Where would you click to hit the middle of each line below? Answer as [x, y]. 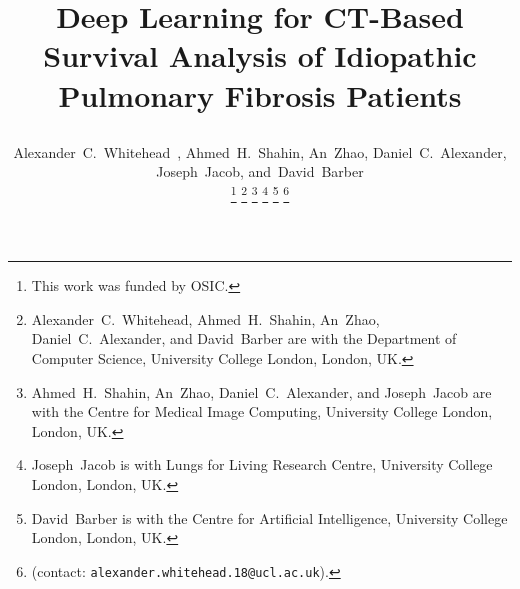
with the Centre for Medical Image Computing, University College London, [262, 411]
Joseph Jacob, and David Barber [260, 171]
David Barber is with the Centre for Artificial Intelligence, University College [269, 517]
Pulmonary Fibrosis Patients [260, 94]
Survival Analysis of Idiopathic [260, 55]
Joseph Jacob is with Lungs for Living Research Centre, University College [262, 464]
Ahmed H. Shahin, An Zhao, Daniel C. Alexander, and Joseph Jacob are [261, 391]
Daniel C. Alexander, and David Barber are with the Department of [244, 338]
